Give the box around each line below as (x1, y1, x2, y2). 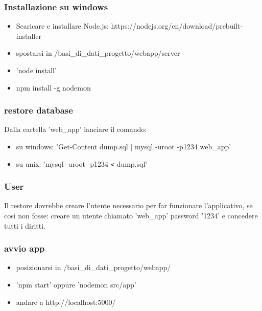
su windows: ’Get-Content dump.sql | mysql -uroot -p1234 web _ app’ (16, 141, 231, 151)
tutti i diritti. (4, 220, 45, 231)
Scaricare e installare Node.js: (16, 20, 109, 31)
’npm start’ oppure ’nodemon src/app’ (16, 279, 136, 290)
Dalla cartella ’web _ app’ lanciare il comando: (4, 124, 147, 135)
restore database (4, 104, 73, 117)
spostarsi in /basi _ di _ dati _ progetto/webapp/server (16, 48, 180, 58)
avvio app (4, 242, 45, 255)
